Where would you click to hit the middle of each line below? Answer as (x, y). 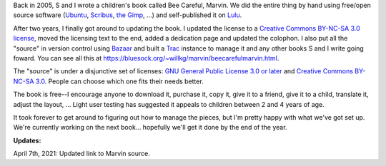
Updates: (27, 140)
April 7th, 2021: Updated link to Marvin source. (81, 154)
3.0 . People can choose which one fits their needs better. (119, 81)
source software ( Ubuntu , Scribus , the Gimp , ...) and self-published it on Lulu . (128, 15)
